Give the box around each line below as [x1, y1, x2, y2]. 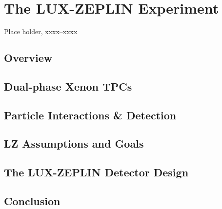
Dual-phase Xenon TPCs [4, 78, 132, 94]
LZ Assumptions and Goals [4, 136, 144, 151]
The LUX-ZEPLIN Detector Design [4, 165, 189, 180]
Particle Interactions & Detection [4, 107, 177, 122]
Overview [4, 50, 53, 65]
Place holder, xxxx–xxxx [4, 26, 78, 37]
